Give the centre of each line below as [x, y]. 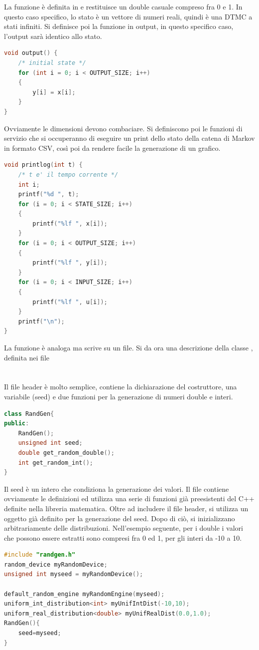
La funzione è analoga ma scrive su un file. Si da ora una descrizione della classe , [129, 347]
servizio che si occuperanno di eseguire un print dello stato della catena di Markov [129, 138]
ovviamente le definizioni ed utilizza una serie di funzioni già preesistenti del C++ [129, 498]
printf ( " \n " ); [41, 321]
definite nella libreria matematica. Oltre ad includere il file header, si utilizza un [126, 508]
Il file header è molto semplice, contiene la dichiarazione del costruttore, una [121, 387]
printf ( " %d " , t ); [49, 194]
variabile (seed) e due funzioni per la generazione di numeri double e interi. [119, 396]
